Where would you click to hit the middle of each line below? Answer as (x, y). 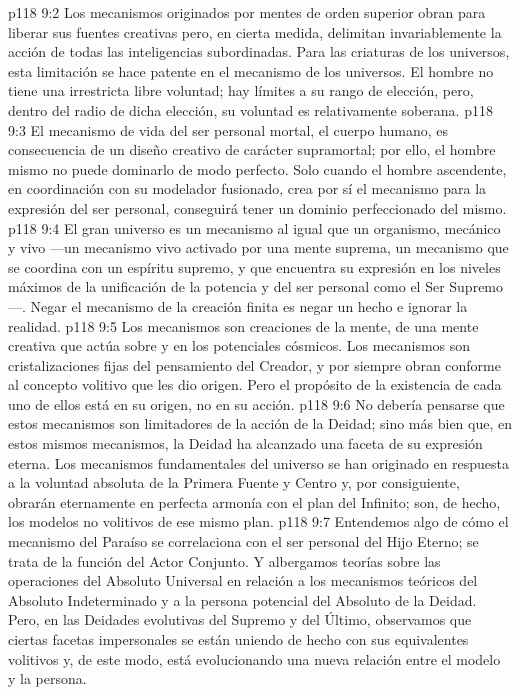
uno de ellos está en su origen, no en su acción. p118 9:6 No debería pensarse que (256, 403)
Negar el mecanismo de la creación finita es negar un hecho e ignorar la (249, 305)
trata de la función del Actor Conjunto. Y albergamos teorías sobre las (224, 560)
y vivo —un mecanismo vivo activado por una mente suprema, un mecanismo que (258, 247)
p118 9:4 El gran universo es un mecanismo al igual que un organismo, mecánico (254, 227)
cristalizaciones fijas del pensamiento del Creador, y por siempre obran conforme (254, 364)
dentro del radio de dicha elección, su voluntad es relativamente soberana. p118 (250, 109)
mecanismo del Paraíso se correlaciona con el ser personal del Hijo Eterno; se (243, 541)
